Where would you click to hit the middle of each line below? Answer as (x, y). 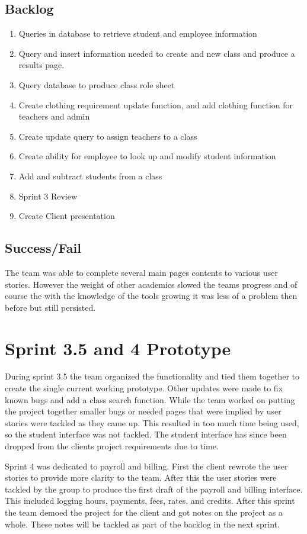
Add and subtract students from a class (90, 176)
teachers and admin (54, 116)
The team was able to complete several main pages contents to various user (141, 272)
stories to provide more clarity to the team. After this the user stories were (141, 477)
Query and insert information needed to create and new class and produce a (157, 53)
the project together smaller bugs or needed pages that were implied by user (143, 411)
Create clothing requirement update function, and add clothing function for (156, 104)
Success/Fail (43, 248)
